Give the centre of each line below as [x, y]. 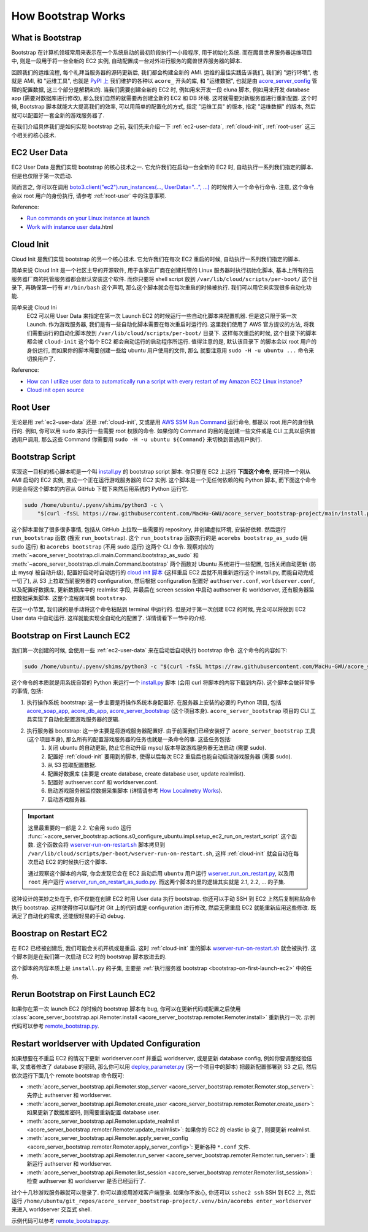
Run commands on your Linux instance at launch [88, 218]
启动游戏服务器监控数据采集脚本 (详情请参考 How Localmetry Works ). [135, 791]
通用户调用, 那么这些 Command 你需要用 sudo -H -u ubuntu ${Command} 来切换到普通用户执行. [137, 439]
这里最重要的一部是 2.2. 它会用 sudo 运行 [80, 828]
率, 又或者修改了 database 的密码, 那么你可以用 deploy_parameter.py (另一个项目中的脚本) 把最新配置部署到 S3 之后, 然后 [164, 1067]
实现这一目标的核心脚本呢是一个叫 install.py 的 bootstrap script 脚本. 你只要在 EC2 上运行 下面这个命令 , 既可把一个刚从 [161, 471]
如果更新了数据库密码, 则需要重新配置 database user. [94, 1112]
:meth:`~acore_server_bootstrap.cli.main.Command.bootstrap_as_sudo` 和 [105, 555]
